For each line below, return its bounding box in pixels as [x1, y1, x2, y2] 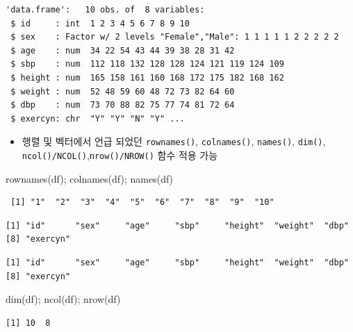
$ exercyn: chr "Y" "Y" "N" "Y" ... [10, 113, 185, 124]
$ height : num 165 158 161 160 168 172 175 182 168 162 [10, 72, 284, 83]
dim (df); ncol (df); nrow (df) [6, 292, 121, 306]
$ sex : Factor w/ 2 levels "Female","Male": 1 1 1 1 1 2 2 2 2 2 [10, 32, 339, 42]
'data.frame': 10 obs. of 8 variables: [6, 5, 205, 15]
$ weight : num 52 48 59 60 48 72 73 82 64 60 [10, 86, 235, 97]
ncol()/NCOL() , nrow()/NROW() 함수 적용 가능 [22, 148, 218, 162]
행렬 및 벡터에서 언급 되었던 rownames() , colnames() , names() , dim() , [22, 134, 326, 149]
